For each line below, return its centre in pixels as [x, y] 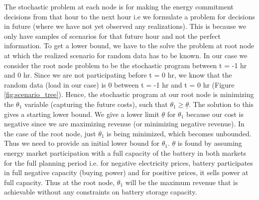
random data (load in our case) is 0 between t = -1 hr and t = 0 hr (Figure [119, 84]
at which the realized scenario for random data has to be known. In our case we [126, 55]
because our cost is [215, 114]
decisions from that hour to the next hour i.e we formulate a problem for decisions [129, 16]
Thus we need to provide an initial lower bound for [82, 143]
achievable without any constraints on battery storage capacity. [101, 192]
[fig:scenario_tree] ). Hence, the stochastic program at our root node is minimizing [129, 94]
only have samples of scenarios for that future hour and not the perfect [112, 36]
